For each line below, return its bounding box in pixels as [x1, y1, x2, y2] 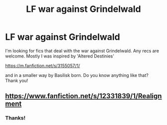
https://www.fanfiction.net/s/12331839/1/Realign [5, 92, 162, 100]
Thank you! [5, 77, 28, 83]
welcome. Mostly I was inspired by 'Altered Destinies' [5, 53, 114, 59]
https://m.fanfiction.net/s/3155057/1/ [5, 62, 81, 68]
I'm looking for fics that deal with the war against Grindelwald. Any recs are [5, 48, 159, 54]
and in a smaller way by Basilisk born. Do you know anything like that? [5, 72, 149, 78]
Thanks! [5, 115, 26, 122]
